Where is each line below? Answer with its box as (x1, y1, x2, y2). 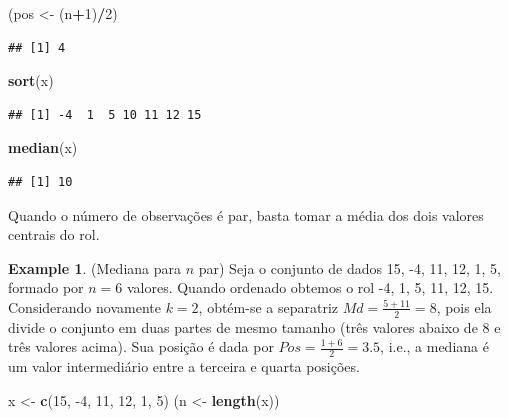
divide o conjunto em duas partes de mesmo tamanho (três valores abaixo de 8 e (8, 316, 501, 337)
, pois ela (436, 296, 492, 317)
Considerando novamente (8, 296, 161, 317)
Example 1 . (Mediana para (8, 257, 181, 278)
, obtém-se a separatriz (198, 296, 339, 317)
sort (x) (8, 70, 54, 91)
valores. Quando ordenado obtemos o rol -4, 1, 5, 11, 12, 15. (126, 277, 494, 298)
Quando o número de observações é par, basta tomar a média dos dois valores (8, 204, 484, 225)
